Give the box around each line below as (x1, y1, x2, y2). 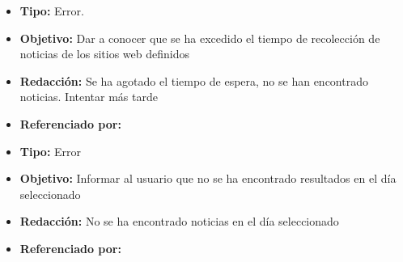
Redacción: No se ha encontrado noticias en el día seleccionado (19, 213, 339, 230)
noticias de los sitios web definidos (19, 45, 189, 62)
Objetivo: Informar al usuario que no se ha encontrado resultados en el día (19, 170, 397, 187)
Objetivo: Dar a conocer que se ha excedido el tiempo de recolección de (19, 29, 380, 46)
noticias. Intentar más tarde (19, 88, 158, 105)
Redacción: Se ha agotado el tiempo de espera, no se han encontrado (19, 72, 368, 89)
